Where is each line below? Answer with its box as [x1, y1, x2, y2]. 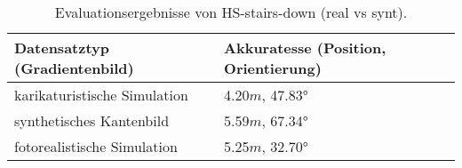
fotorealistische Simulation [14, 136, 178, 156]
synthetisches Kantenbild [14, 110, 170, 131]
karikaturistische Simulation [14, 84, 188, 105]
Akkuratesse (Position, [224, 37, 386, 58]
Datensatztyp [14, 37, 109, 58]
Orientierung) [224, 58, 322, 78]
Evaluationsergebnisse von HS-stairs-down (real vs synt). [54, 2, 408, 22]
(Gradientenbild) [14, 58, 134, 78]
